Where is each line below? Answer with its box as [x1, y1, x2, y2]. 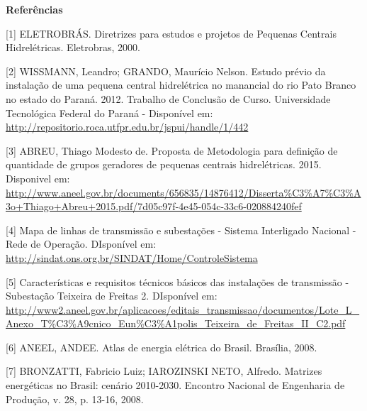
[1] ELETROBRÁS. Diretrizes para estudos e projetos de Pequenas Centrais [6, 26, 337, 40]
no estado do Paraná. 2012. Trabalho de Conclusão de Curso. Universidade [6, 91, 331, 106]
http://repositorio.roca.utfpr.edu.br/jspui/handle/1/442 [6, 119, 249, 134]
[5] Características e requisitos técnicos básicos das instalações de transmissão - [6, 274, 349, 289]
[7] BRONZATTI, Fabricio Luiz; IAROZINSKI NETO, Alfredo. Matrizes [6, 363, 322, 378]
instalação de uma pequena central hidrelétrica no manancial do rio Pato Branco [6, 77, 356, 92]
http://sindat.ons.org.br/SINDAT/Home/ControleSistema [6, 250, 258, 265]
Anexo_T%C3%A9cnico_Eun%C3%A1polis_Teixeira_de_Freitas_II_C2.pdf [6, 316, 346, 331]
